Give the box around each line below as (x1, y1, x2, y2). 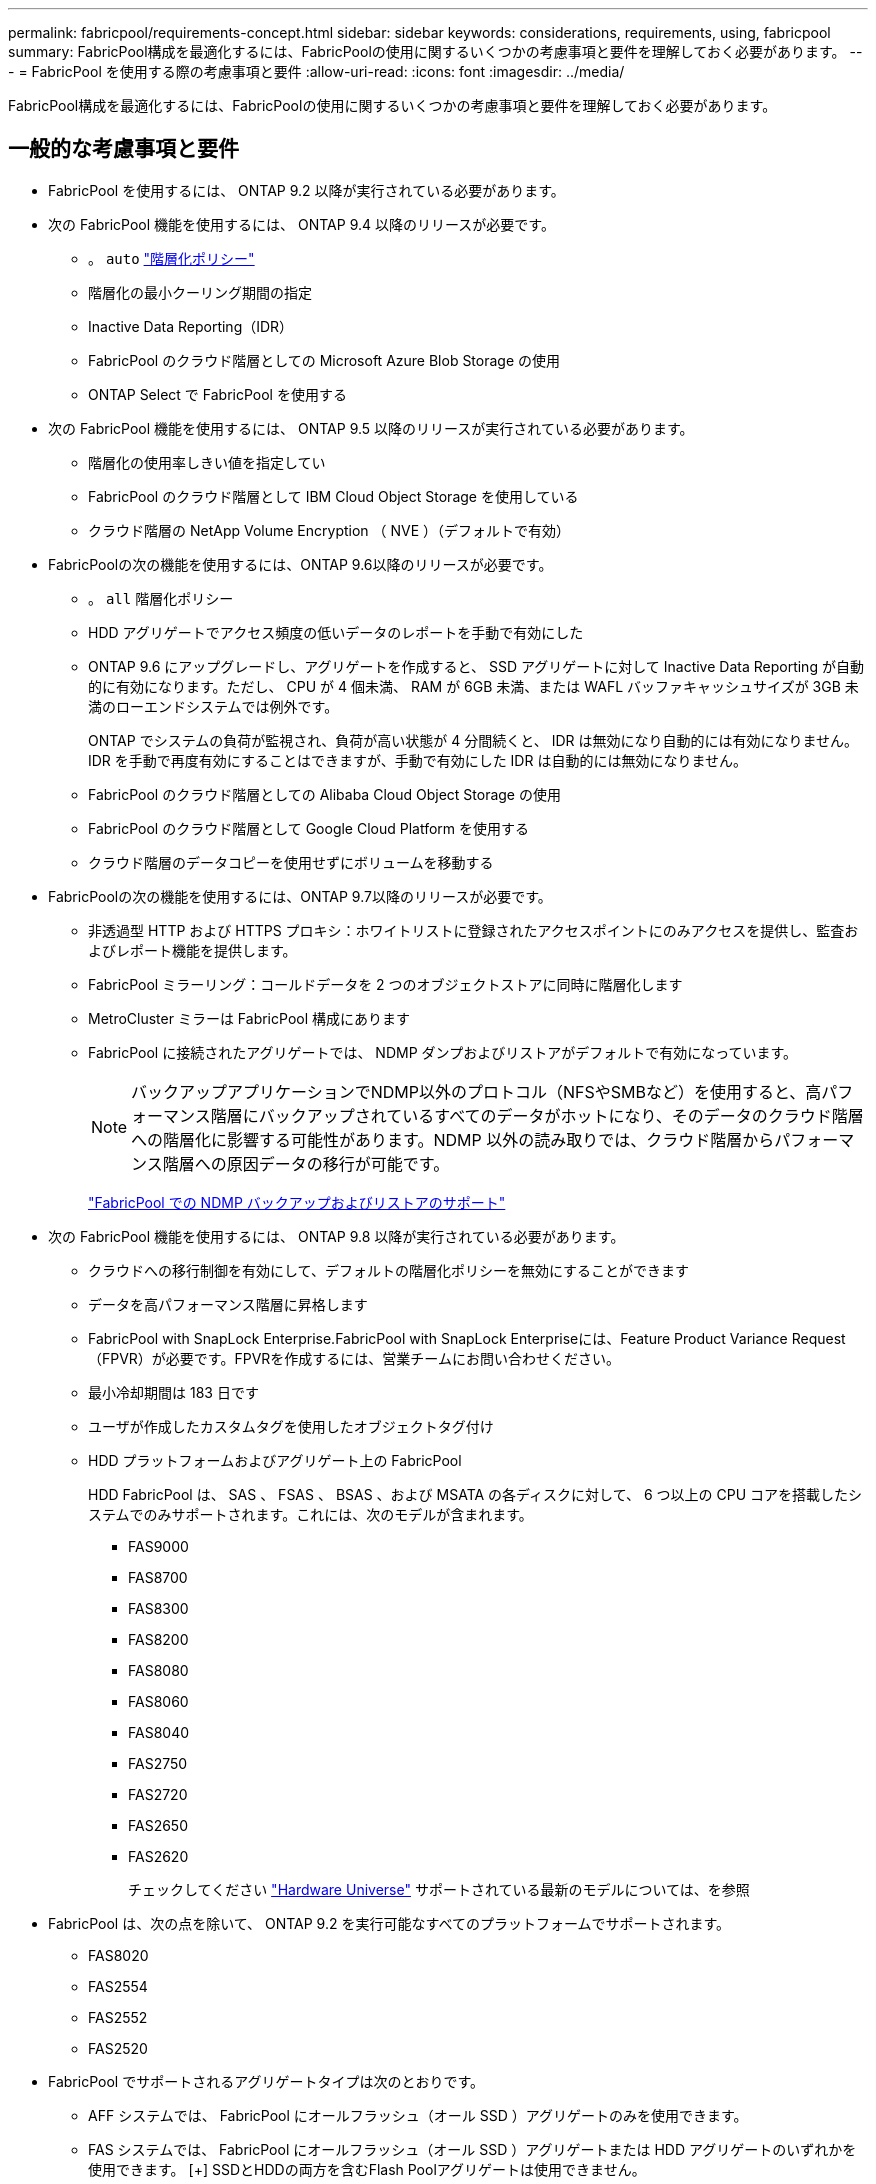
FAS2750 (128, 1754, 188, 1772)
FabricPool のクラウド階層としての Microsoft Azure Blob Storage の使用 (88, 351, 561, 369)
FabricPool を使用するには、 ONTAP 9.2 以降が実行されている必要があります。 (48, 181, 565, 199)
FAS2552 (88, 2008, 148, 2026)
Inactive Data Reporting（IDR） (88, 317, 294, 335)
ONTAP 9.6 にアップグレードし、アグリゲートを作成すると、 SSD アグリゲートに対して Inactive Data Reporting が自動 (88, 657, 864, 675)
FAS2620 (128, 1847, 189, 1865)
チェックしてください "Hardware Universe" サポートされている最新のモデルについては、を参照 (128, 1880, 750, 1898)
